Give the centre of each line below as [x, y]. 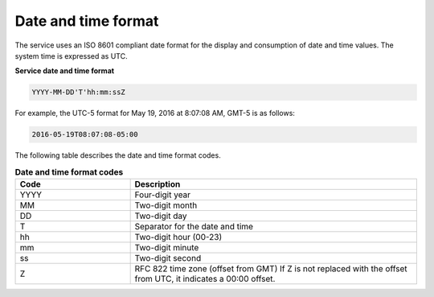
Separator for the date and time [194, 227]
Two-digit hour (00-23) [178, 237]
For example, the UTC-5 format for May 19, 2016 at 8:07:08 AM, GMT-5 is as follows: [155, 113]
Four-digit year [163, 195]
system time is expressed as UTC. [71, 56]
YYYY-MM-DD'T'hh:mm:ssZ [79, 92]
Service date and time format [65, 71]
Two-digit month [166, 205]
